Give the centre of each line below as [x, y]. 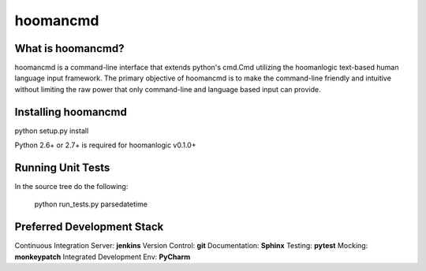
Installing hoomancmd [71, 111]
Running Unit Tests [62, 167]
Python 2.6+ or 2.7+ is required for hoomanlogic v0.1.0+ [105, 145]
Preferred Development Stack [89, 227]
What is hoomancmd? [69, 48]
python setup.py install [52, 131]
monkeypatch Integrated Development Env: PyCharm [103, 257]
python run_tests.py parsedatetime [91, 204]
